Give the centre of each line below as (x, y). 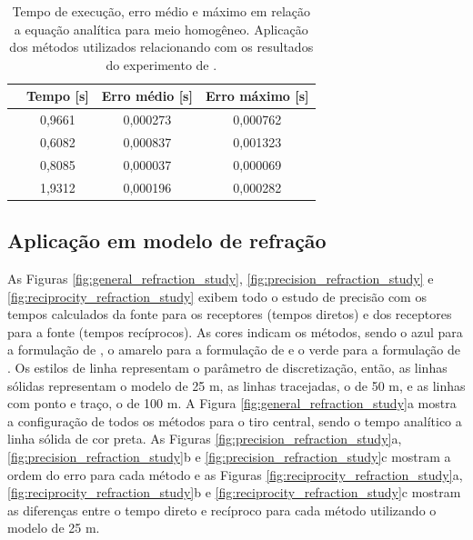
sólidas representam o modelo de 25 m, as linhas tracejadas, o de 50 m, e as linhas (236, 385)
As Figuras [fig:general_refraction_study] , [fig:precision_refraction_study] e (221, 279)
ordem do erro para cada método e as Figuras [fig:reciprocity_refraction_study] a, (235, 474)
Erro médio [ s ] (147, 96)
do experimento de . (161, 64)
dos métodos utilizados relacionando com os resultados (161, 47)
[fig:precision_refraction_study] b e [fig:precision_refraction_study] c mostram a (229, 456)
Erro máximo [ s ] (257, 96)
